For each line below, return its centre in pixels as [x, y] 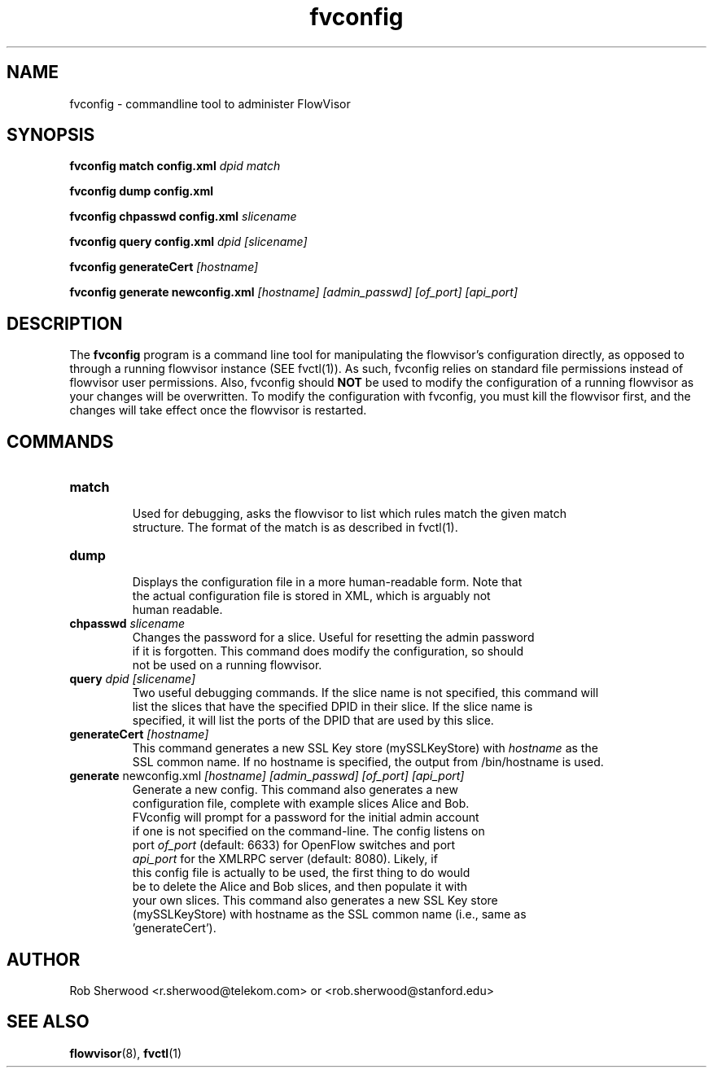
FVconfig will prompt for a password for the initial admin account [306, 818]
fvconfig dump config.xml [141, 191]
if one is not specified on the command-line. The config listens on [308, 831]
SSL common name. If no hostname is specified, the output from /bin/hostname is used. [368, 762]
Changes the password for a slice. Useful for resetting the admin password [333, 638]
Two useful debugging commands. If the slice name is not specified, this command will [365, 693]
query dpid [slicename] [133, 679]
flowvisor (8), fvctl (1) [126, 1053]
